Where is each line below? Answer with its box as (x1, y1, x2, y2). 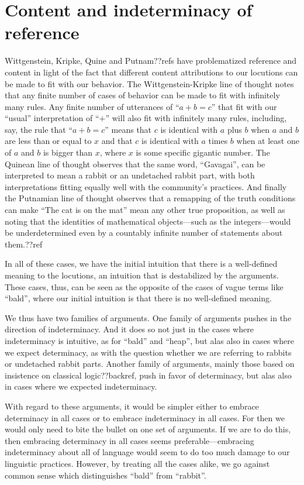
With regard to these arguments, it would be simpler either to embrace (5, 400, 259, 412)
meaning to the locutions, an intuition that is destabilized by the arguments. (5, 269, 279, 281)
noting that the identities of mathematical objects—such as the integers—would (5, 215, 291, 227)
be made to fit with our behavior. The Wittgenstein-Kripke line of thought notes (5, 77, 294, 90)
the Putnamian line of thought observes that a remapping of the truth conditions (5, 192, 296, 204)
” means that (105, 123, 152, 135)
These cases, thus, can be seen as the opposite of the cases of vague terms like (5, 280, 284, 293)
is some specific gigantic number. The (136, 146, 270, 159)
